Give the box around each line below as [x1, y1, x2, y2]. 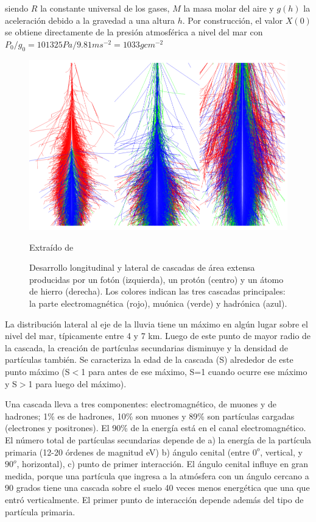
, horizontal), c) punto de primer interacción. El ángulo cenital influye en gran [16, 457, 308, 470]
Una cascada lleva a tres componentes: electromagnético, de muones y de [5, 398, 276, 410]
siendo [5, 2, 29, 14]
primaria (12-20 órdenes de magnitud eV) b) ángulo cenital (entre [5, 445, 250, 458]
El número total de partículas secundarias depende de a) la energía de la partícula [5, 433, 312, 446]
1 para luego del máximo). [28, 377, 127, 390]
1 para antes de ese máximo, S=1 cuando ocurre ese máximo [81, 365, 307, 377]
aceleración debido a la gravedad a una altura [5, 13, 175, 26]
